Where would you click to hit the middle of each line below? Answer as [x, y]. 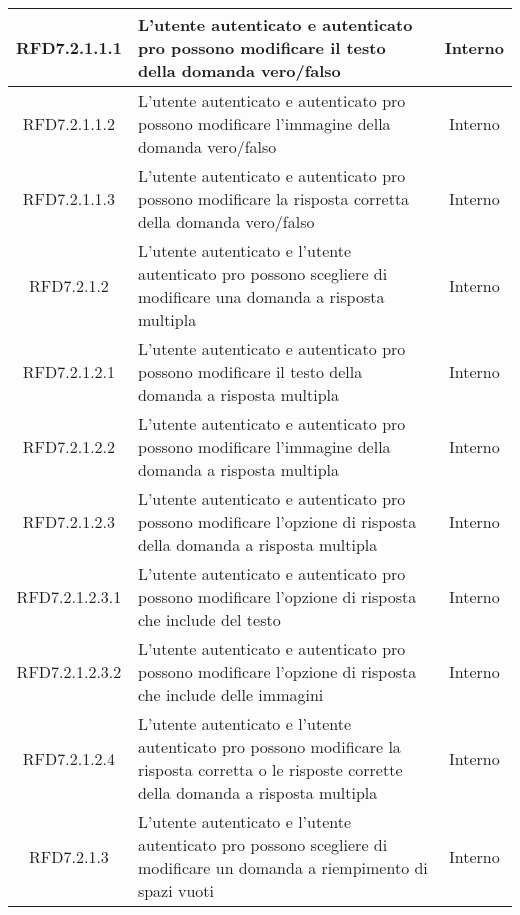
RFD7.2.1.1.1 [69, 47]
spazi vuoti [176, 890]
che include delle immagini [230, 694]
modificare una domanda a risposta [261, 296]
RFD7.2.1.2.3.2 [69, 671]
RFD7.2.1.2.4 [69, 758]
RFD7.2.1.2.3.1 [69, 596]
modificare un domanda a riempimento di [282, 867]
